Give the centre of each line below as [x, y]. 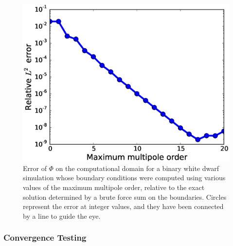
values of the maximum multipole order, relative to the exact [114, 187]
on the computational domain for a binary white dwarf [137, 168]
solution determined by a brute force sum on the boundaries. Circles [125, 197]
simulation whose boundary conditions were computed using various [124, 178]
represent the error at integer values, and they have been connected [123, 206]
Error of [35, 168]
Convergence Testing [45, 237]
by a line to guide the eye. [62, 216]
